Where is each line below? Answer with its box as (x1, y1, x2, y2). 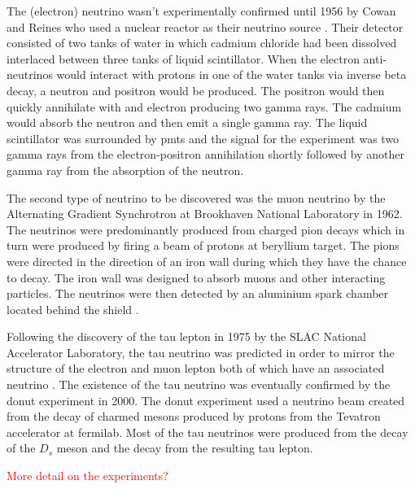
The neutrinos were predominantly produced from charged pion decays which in (7, 220, 405, 238)
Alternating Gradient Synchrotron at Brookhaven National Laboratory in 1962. (7, 205, 403, 222)
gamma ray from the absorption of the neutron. (7, 161, 244, 178)
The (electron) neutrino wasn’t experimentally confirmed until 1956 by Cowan (7, 2, 396, 19)
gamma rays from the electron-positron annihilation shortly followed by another (7, 146, 404, 163)
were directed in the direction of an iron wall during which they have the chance (7, 252, 407, 269)
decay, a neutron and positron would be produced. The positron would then (7, 81, 385, 98)
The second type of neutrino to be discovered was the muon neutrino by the (7, 189, 386, 206)
